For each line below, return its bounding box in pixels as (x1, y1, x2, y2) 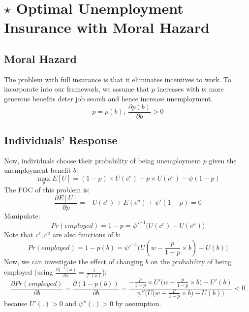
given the (209, 155, 237, 165)
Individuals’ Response (4, 132, 118, 147)
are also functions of (52, 229, 114, 239)
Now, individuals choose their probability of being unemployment (4, 155, 201, 165)
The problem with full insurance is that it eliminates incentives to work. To (4, 74, 232, 84)
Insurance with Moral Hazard (4, 17, 210, 37)
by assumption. (115, 298, 161, 308)
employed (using (4, 267, 53, 277)
